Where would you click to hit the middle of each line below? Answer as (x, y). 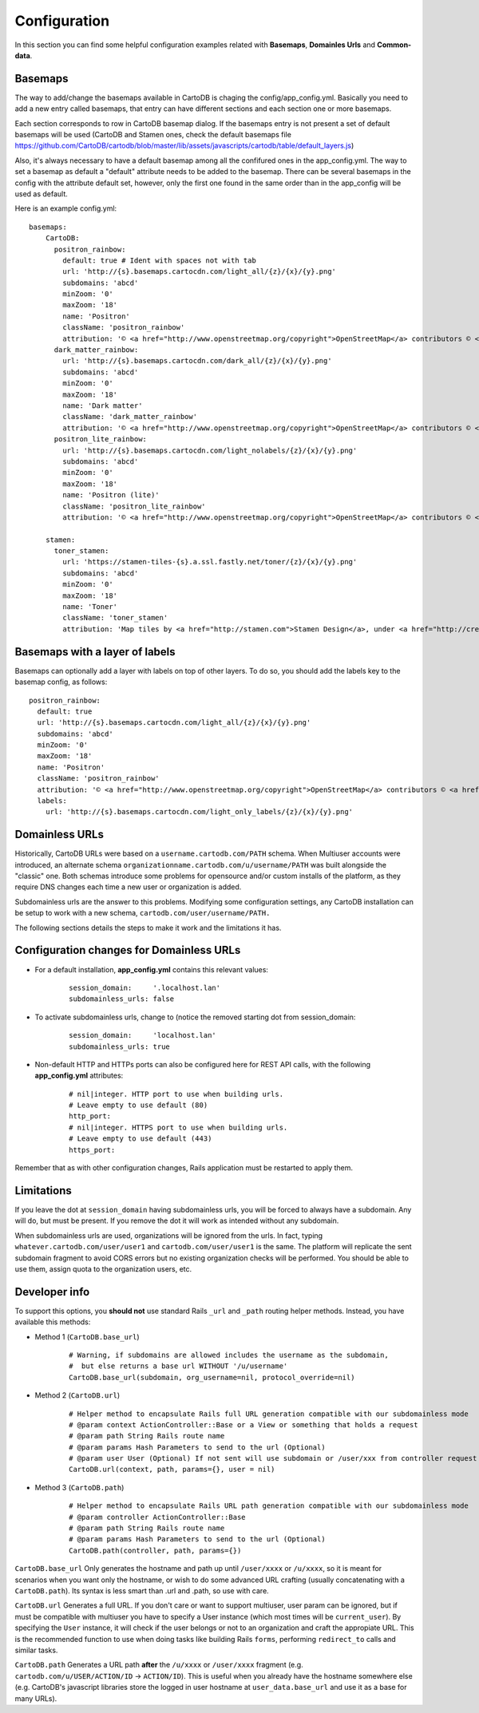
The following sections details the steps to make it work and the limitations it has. (148, 928)
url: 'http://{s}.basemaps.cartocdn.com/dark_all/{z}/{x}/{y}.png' (197, 361)
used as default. (41, 194)
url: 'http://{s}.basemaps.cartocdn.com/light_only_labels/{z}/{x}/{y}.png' (199, 812)
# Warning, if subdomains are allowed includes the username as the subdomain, (229, 1355)
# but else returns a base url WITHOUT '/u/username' (178, 1366)
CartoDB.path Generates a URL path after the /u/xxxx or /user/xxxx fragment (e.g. (159, 1665)
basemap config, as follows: (61, 682)
